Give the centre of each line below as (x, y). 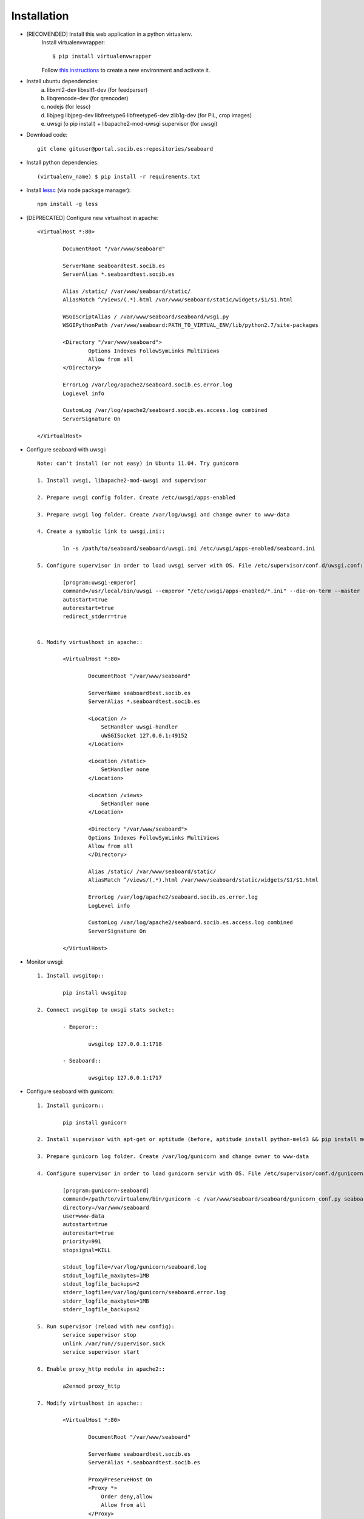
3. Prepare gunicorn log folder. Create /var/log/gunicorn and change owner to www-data (173, 1157)
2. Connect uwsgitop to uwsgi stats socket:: (106, 1010)
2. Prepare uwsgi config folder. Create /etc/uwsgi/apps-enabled (136, 497)
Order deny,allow (127, 1497)
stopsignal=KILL (87, 1250)
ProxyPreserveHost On (120, 1480)
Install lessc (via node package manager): (79, 190)
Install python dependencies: (63, 163)
